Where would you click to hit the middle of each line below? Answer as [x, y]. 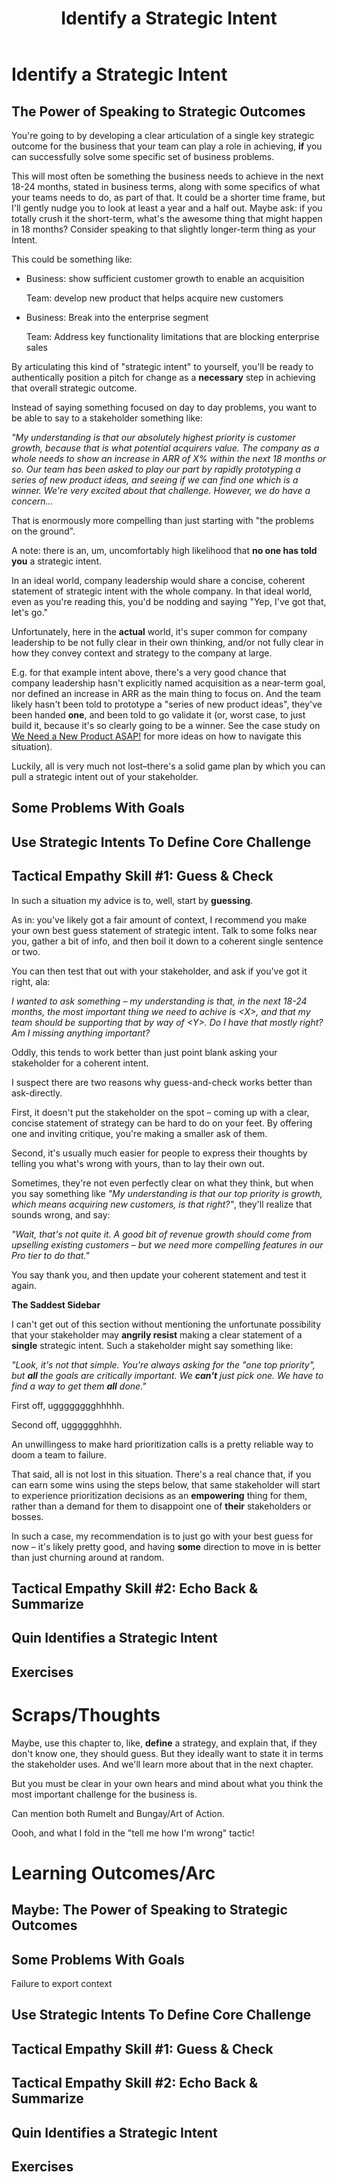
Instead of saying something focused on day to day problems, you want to [164, 407]
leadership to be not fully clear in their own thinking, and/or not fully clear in [167, 642]
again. [24, 1285]
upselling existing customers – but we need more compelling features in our [167, 1244]
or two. [26, 951]
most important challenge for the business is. [104, 1794]
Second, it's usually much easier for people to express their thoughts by [159, 1153]
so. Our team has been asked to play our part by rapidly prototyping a [156, 469]
